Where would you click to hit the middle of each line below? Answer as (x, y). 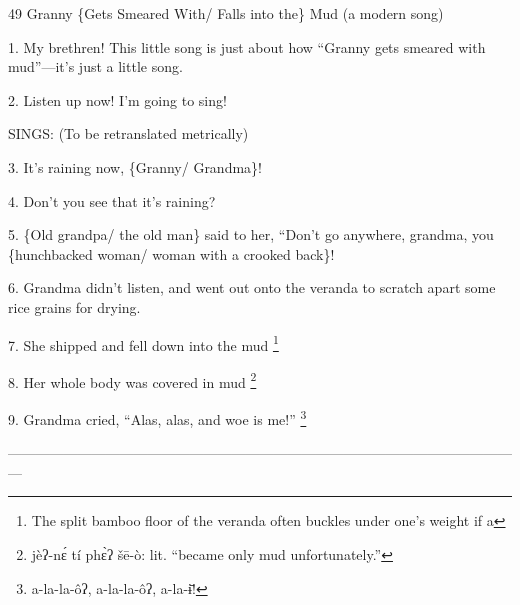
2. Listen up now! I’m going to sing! (117, 99)
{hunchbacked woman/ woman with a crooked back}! (171, 253)
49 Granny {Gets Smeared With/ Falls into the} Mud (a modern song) (226, 13)
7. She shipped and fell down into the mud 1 (143, 343)
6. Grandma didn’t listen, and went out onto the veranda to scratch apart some (252, 287)
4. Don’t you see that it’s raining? (112, 200)
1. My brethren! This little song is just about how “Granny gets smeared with (247, 46)
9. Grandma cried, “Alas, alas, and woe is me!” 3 (157, 417)
